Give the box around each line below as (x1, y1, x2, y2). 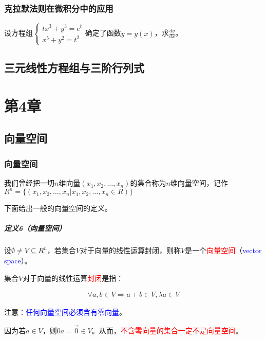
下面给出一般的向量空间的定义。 (4, 203, 112, 213)
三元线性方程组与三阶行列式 (4, 60, 144, 76)
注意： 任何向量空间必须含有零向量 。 (4, 307, 126, 317)
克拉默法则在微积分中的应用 (4, 2, 113, 14)
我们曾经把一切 (4, 177, 54, 188)
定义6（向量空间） (4, 223, 66, 234)
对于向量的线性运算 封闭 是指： (23, 272, 124, 283)
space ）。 (4, 255, 32, 265)
